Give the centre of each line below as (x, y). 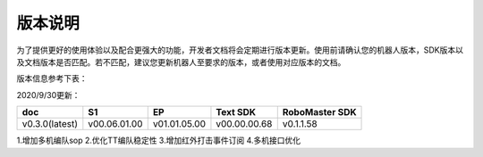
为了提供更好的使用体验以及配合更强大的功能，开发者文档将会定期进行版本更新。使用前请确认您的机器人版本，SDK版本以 (240, 50)
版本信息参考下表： (52, 78)
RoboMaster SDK (319, 112)
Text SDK (236, 112)
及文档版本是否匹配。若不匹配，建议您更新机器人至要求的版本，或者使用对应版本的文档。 (181, 62)
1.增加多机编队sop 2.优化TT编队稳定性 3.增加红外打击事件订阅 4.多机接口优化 (159, 140)
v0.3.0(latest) (50, 124)
